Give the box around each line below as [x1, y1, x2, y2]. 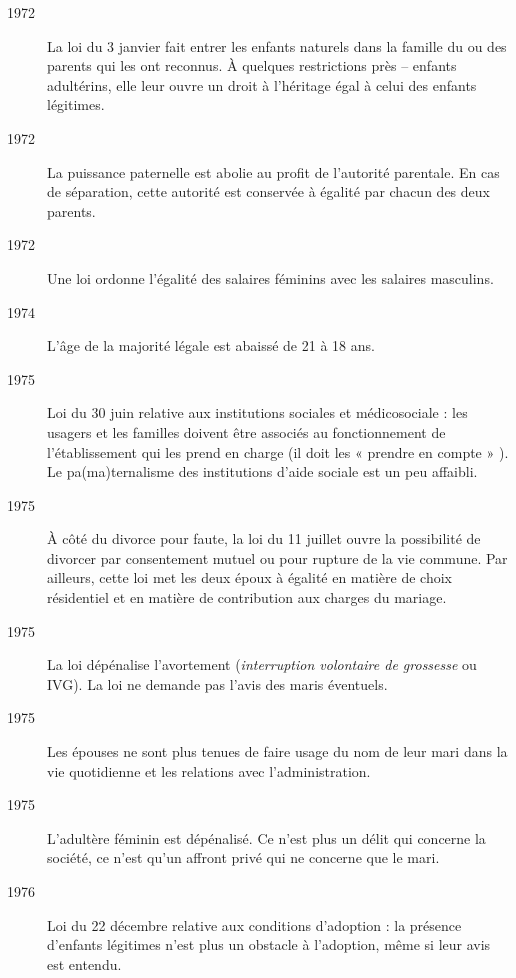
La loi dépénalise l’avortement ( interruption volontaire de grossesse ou [47, 654, 477, 675]
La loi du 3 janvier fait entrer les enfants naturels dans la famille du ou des [47, 35, 507, 56]
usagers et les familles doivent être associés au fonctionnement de [47, 421, 446, 442]
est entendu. [47, 953, 122, 974]
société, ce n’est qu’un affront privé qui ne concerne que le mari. [47, 847, 440, 868]
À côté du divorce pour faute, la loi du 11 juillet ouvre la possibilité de [47, 528, 481, 549]
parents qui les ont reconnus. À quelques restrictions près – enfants [47, 55, 457, 76]
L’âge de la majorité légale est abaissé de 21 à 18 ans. [47, 335, 375, 356]
